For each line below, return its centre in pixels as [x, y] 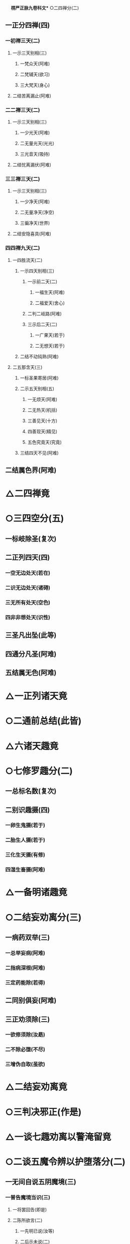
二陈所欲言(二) [27, 1220]
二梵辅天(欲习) [35, 74]
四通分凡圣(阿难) [31, 654]
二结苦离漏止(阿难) [32, 96]
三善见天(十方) [42, 421]
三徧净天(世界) [35, 223]
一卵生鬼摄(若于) [25, 825]
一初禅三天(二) [23, 41]
